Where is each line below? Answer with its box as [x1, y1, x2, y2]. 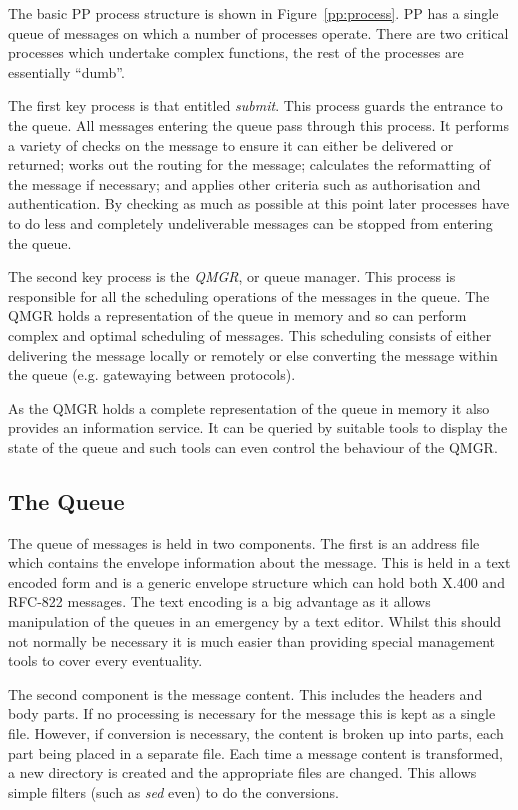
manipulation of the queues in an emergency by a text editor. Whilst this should [8, 611, 502, 632]
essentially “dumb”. [8, 61, 125, 82]
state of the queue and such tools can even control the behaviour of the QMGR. [8, 436, 498, 457]
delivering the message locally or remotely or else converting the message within [8, 344, 498, 365]
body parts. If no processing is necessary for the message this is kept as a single [8, 703, 496, 724]
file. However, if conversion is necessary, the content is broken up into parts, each [8, 723, 504, 744]
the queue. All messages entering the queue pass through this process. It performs [8, 114, 509, 135]
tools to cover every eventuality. [8, 650, 203, 671]
